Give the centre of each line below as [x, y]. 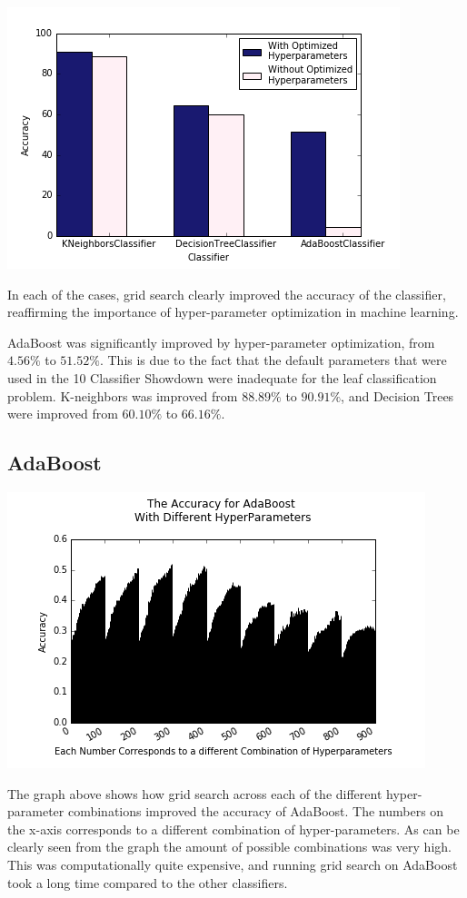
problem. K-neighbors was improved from [123, 395]
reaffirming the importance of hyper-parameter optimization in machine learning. [233, 312]
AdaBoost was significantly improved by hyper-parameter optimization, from [221, 342]
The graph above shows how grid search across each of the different [195, 793]
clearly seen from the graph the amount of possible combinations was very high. [229, 847]
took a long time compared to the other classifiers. [148, 882]
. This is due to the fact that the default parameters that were [273, 360]
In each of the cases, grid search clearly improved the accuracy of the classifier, [227, 294]
